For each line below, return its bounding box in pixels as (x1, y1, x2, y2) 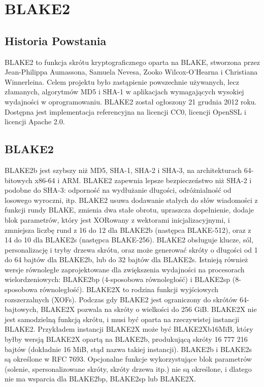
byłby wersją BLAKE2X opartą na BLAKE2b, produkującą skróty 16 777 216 (5, 334, 248, 344)
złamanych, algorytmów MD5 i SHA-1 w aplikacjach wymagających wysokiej (5, 86, 244, 97)
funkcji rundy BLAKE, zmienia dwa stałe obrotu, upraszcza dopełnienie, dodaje (5, 204, 254, 215)
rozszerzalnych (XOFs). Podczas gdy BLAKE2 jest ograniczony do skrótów (5, 294, 238, 304)
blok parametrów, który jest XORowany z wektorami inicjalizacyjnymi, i (5, 214, 230, 225)
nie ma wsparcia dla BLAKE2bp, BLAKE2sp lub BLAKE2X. (5, 373, 196, 384)
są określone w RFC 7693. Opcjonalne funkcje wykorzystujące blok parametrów (5, 354, 252, 364)
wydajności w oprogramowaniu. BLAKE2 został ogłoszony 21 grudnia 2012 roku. (5, 96, 257, 107)
